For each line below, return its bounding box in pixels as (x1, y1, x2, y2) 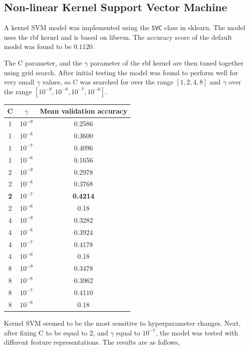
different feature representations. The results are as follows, (4, 337, 180, 347)
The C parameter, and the (4, 58, 83, 68)
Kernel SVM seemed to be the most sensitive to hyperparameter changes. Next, (4, 317, 241, 328)
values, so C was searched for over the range (42, 77, 174, 87)
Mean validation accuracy (39, 106, 128, 116)
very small (4, 77, 34, 87)
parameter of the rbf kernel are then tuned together (90, 58, 244, 68)
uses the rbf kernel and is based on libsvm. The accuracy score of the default (4, 32, 232, 42)
